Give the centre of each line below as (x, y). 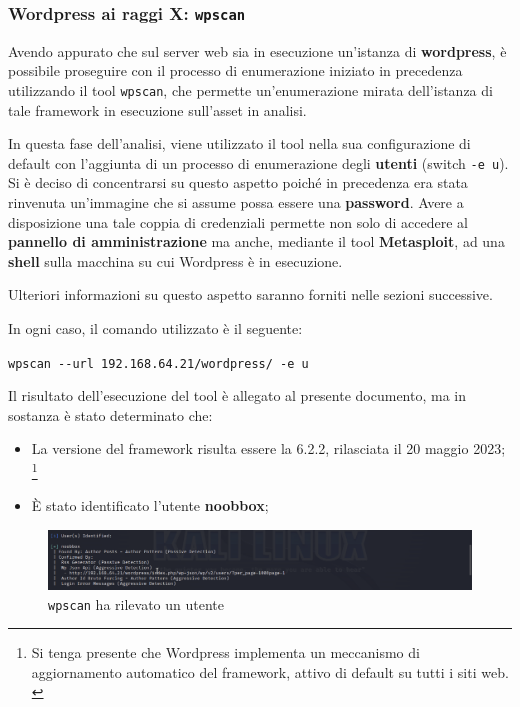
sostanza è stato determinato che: (110, 414)
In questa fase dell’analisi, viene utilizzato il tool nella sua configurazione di (239, 143)
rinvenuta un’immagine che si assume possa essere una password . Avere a (236, 202)
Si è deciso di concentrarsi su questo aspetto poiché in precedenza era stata (238, 182)
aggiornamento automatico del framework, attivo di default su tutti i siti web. (270, 671)
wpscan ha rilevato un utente (136, 603)
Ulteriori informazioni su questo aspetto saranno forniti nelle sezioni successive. (250, 294)
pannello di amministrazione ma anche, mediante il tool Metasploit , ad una (256, 241)
